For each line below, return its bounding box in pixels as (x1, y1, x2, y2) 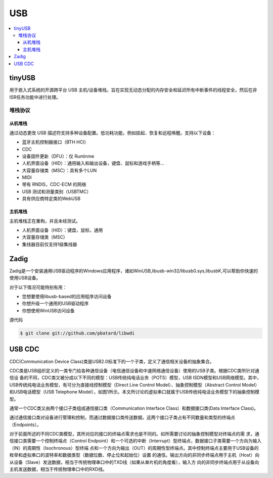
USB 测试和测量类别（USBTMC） (22, 188, 92, 195)
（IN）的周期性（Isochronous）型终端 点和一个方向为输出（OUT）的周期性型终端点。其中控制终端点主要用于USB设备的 (9, 445, 259, 451)
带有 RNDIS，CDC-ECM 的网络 (22, 181, 86, 187)
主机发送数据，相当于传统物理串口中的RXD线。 (9, 466, 107, 472)
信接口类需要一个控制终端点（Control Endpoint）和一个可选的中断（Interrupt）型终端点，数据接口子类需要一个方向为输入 (9, 438, 262, 444)
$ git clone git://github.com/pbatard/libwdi (20, 330, 135, 336)
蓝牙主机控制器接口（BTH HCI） (22, 139, 89, 145)
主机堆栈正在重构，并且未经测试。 (9, 218, 80, 224)
